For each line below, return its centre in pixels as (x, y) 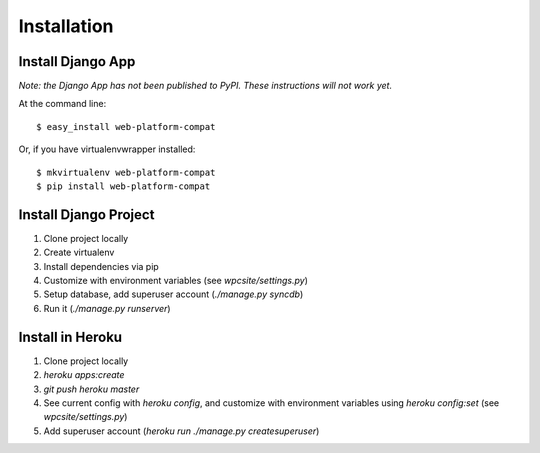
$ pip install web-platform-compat (123, 186)
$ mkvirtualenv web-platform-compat (126, 172)
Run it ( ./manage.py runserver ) (107, 308)
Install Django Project (86, 214)
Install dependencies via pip (101, 266)
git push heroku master (91, 389)
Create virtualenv (79, 252)
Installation (66, 26)
